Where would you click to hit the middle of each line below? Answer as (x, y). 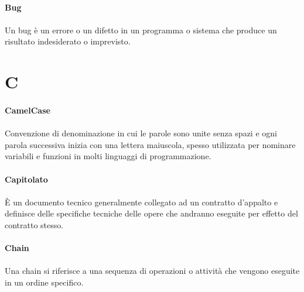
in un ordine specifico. (44, 282)
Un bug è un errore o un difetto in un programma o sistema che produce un (141, 30)
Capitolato (26, 179)
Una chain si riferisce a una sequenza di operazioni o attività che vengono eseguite (152, 271)
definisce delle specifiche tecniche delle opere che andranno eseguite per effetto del (151, 213)
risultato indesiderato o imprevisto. (68, 41)
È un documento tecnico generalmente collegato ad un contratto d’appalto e (141, 202)
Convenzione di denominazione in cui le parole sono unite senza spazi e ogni (141, 133)
